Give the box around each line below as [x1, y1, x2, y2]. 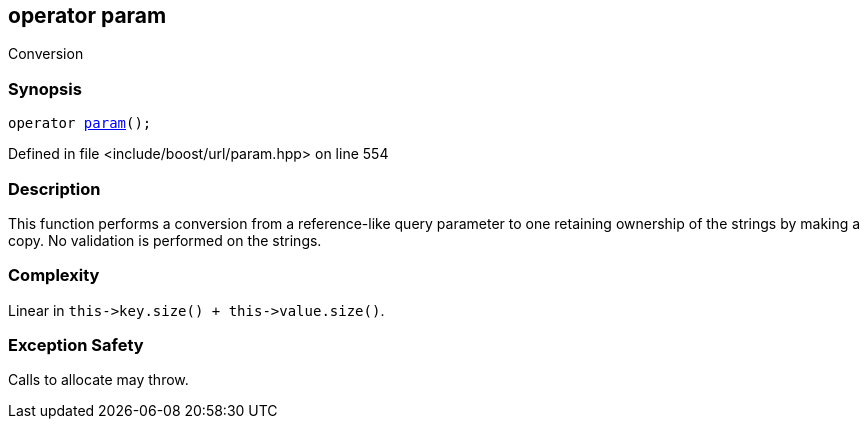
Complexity [8, 265, 100, 286]
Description [8, 178, 101, 199]
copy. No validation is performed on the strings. [8, 231, 322, 249]
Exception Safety [8, 335, 144, 356]
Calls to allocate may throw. [8, 371, 189, 389]
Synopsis [8, 78, 82, 99]
